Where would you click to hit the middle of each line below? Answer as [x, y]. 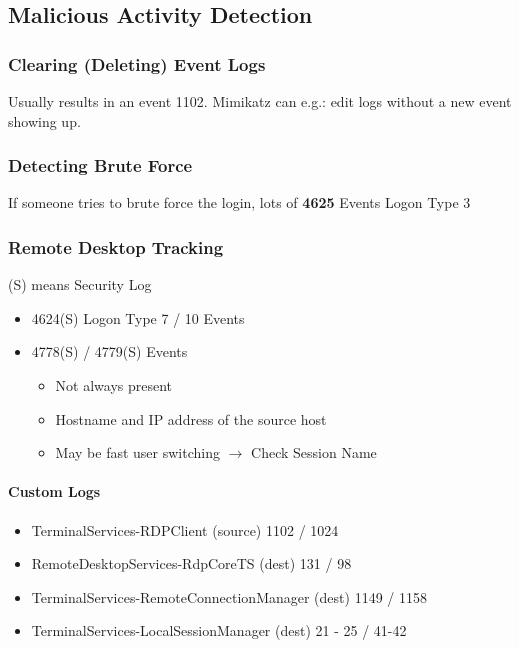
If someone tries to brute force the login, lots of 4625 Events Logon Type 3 [239, 202]
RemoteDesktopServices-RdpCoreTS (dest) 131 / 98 [191, 563]
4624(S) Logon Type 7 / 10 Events [138, 317]
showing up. [44, 120]
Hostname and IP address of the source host [191, 418]
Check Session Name [314, 452]
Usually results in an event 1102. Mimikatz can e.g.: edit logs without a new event [260, 101]
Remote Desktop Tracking [116, 246]
